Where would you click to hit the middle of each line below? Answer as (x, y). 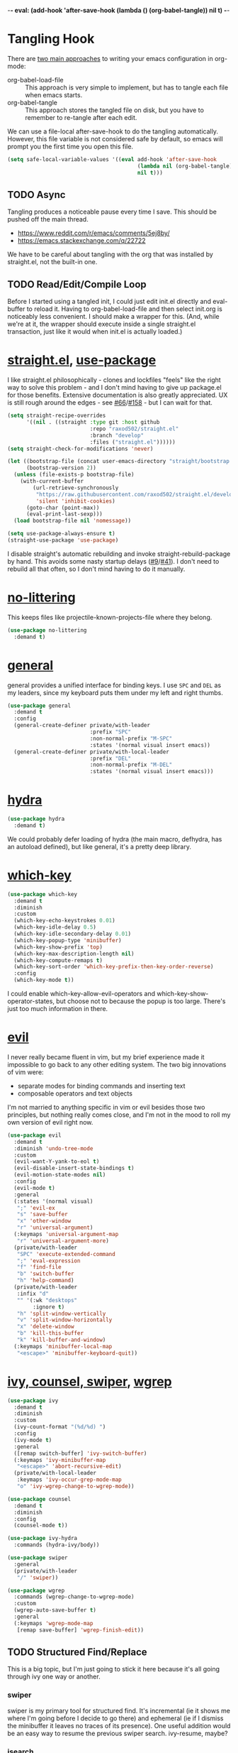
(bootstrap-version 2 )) (61, 468)
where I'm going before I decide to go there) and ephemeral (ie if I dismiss (115, 1718)
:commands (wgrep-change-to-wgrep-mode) (74, 1597)
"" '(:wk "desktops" (47, 1300)
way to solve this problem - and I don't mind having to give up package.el (114, 388)
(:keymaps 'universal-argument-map (66, 1235)
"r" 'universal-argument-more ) (63, 1241)
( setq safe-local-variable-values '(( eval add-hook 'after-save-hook (112, 159)
